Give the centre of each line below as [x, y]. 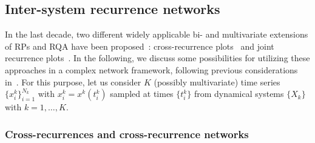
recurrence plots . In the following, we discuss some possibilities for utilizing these [157, 58]
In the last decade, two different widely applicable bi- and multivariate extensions [157, 34]
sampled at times [142, 94]
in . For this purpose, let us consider [73, 81]
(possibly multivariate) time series [217, 81]
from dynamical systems [239, 94]
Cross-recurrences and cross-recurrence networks [127, 134]
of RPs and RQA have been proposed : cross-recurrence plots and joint [140, 46]
